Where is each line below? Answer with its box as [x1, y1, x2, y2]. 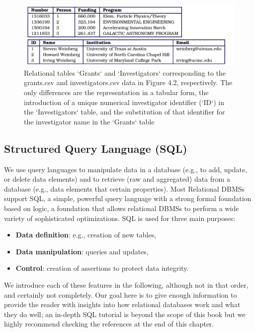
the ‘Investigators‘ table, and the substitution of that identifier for [24, 107, 225, 117]
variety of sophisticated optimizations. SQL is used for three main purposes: [4, 213, 236, 223]
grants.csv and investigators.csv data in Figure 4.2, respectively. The [24, 77, 233, 88]
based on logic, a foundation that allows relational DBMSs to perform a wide [4, 203, 239, 213]
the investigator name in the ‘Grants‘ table [24, 116, 155, 126]
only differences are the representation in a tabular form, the [24, 87, 209, 97]
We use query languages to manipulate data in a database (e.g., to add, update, [4, 164, 248, 174]
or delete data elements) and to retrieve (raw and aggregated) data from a [4, 174, 230, 184]
